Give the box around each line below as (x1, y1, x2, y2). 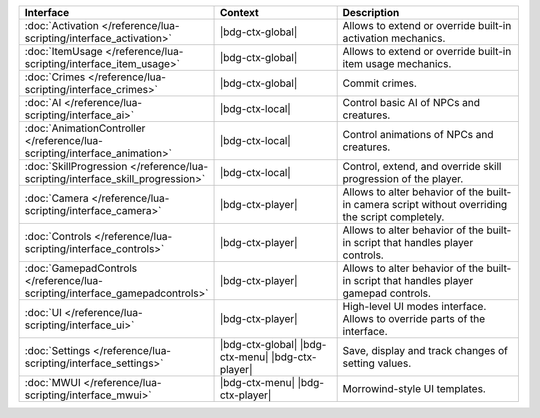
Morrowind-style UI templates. (342, 382, 487, 395)
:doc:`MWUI (24, 376, 82, 389)
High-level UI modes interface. (342, 300, 487, 313)
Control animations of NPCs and (342, 128, 494, 141)
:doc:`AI (24, 96, 62, 109)
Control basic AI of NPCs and (342, 96, 480, 109)
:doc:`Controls (24, 230, 92, 243)
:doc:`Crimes (24, 70, 86, 84)
